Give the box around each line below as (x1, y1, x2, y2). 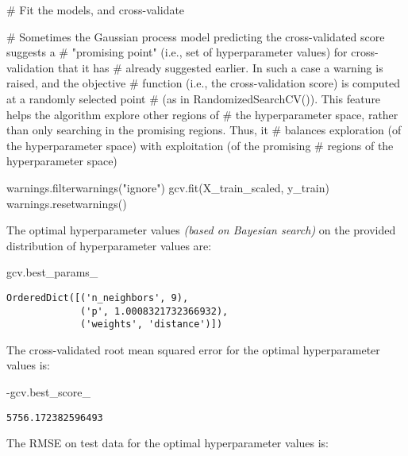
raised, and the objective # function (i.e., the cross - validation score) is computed (6, 75, 400, 91)
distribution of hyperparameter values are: (6, 237, 212, 253)
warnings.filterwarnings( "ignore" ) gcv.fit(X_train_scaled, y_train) (6, 179, 329, 195)
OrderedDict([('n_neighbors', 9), (6, 292, 189, 303)
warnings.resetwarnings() (6, 195, 127, 211)
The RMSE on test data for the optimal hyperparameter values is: (6, 435, 329, 451)
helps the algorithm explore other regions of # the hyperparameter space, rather (6, 106, 398, 122)
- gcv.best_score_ (6, 384, 90, 400)
